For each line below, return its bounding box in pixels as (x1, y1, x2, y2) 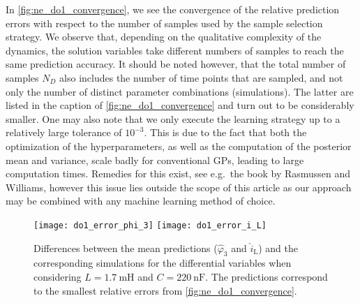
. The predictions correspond (205, 269, 328, 283)
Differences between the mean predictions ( (33, 240, 218, 255)
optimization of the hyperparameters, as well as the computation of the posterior (6, 138, 352, 153)
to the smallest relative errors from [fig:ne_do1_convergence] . (33, 283, 297, 297)
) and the (258, 240, 298, 255)
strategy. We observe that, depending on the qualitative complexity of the (6, 29, 322, 44)
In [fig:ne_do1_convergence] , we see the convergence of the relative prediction (6, 2, 340, 16)
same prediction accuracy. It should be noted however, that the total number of (6, 57, 346, 71)
